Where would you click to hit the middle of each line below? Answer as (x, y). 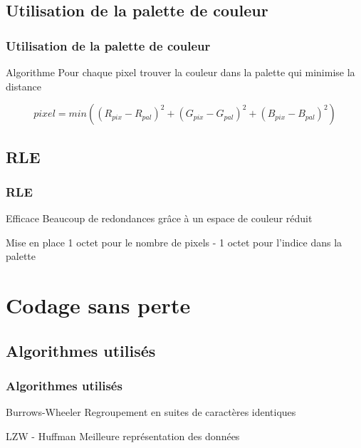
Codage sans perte (98, 305)
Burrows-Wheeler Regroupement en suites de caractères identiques (151, 412)
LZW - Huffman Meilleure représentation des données (123, 436)
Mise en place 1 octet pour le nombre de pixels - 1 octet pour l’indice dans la (174, 242)
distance (23, 86)
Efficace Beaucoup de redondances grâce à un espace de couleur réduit (159, 218)
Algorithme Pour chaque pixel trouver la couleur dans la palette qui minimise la (180, 72)
